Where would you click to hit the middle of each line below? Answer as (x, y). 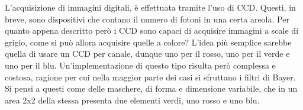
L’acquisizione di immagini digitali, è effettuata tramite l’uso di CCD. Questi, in (150, 7)
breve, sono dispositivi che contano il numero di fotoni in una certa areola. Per (147, 19)
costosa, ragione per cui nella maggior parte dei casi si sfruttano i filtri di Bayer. (150, 77)
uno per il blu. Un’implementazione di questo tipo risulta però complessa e (140, 65)
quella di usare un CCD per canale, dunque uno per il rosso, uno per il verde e (147, 54)
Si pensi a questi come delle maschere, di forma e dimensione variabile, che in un (151, 88)
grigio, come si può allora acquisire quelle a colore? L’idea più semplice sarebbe (148, 42)
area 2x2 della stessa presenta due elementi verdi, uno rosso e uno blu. (132, 100)
